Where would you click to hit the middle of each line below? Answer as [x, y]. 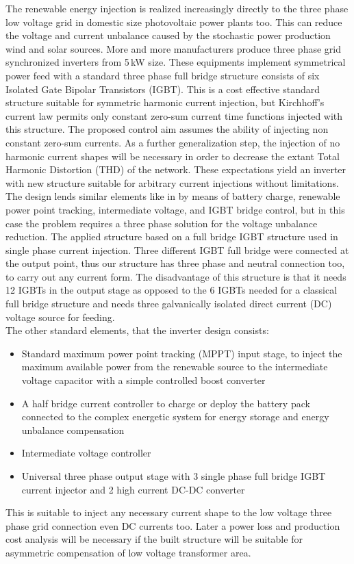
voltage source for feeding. [60, 317]
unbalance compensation [73, 430]
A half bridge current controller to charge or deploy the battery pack [166, 403]
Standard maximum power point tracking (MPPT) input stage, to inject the [182, 353]
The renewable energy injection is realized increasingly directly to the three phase [177, 8]
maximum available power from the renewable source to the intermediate [175, 367]
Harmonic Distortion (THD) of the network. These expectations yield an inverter [176, 169]
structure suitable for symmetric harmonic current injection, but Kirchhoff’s [165, 102]
